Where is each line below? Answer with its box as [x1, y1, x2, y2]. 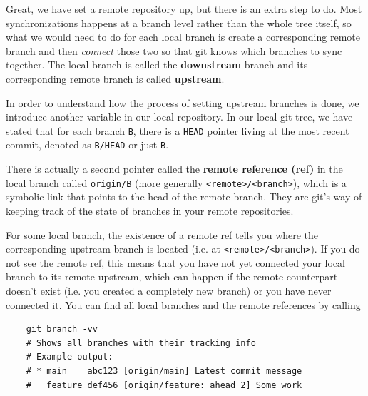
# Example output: [26, 352, 113, 362]
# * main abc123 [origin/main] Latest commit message [26, 365, 302, 376]
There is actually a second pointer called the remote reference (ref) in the [6, 161, 343, 176]
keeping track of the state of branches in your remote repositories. [6, 203, 294, 218]
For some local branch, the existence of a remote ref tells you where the [6, 227, 319, 242]
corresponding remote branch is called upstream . [6, 71, 225, 86]
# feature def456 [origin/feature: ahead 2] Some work [26, 380, 302, 390]
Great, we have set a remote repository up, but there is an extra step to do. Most [6, 1, 362, 16]
